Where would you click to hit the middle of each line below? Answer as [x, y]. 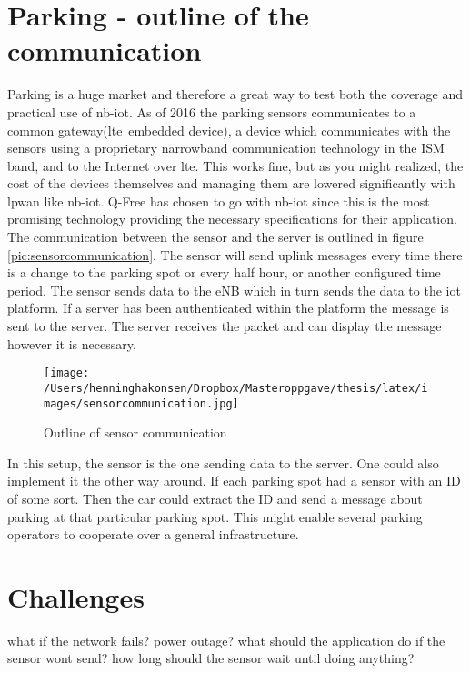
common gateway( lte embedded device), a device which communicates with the [229, 130]
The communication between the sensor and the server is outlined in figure [215, 237]
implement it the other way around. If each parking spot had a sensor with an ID [234, 481]
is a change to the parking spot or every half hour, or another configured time [224, 272]
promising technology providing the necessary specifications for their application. [232, 219]
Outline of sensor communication [135, 432]
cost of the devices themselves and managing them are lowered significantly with [231, 183]
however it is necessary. [72, 343]
